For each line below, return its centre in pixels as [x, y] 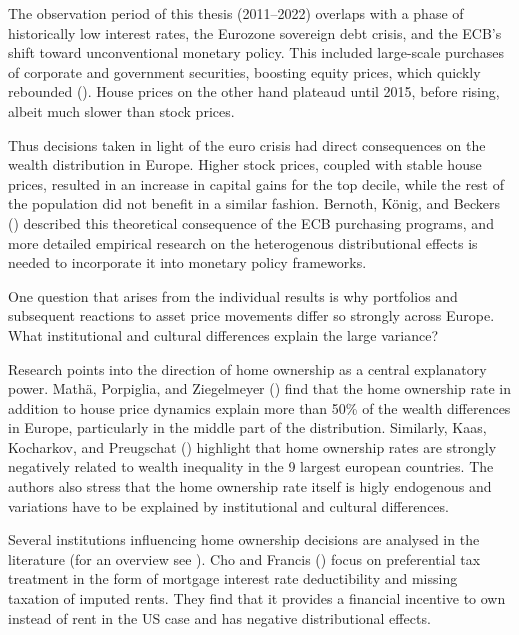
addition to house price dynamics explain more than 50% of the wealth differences [259, 407]
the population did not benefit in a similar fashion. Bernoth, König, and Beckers [254, 203]
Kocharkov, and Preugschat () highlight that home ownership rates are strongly [252, 446]
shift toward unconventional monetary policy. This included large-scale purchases [256, 52]
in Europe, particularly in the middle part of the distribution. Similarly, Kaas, [247, 427]
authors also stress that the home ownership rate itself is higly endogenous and [250, 486]
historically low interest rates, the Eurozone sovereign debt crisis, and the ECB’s [255, 32]
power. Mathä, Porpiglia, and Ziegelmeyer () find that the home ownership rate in [259, 388]
